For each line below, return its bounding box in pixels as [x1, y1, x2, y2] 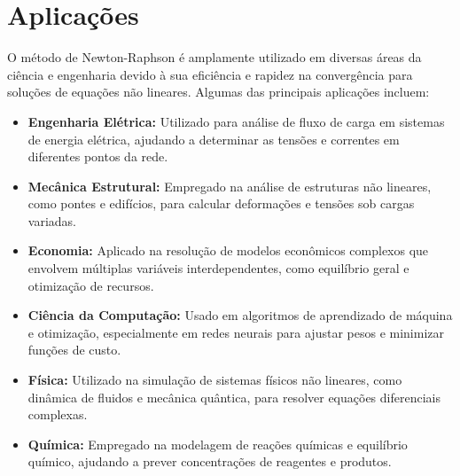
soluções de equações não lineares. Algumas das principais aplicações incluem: [7, 82, 430, 101]
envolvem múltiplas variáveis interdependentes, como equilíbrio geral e [27, 259, 409, 277]
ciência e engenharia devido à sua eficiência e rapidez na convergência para [7, 65, 413, 83]
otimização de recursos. [27, 276, 154, 294]
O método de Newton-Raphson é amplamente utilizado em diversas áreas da [7, 48, 422, 66]
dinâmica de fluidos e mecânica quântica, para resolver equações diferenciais [27, 387, 441, 406]
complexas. [27, 405, 88, 424]
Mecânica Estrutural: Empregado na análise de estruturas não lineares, [27, 176, 432, 195]
